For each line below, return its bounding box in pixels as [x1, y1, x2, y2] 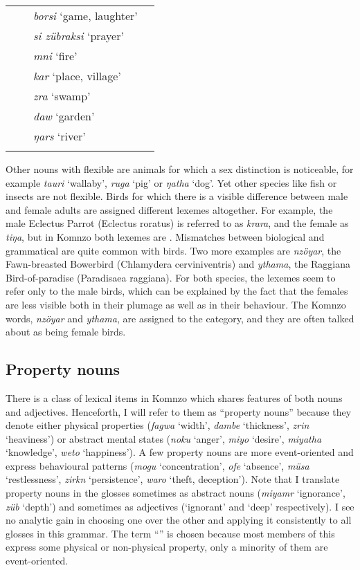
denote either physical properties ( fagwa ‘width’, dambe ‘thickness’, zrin [6, 418, 309, 432]
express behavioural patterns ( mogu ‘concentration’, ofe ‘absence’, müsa [6, 458, 309, 472]
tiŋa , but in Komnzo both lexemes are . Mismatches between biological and [6, 229, 325, 243]
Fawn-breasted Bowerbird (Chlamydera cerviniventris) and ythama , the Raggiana [6, 257, 351, 271]
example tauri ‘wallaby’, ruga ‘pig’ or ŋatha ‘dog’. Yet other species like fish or [6, 175, 337, 190]
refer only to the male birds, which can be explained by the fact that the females [6, 284, 348, 298]
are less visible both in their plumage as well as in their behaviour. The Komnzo [6, 297, 346, 311]
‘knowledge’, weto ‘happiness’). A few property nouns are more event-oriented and [6, 445, 354, 459]
